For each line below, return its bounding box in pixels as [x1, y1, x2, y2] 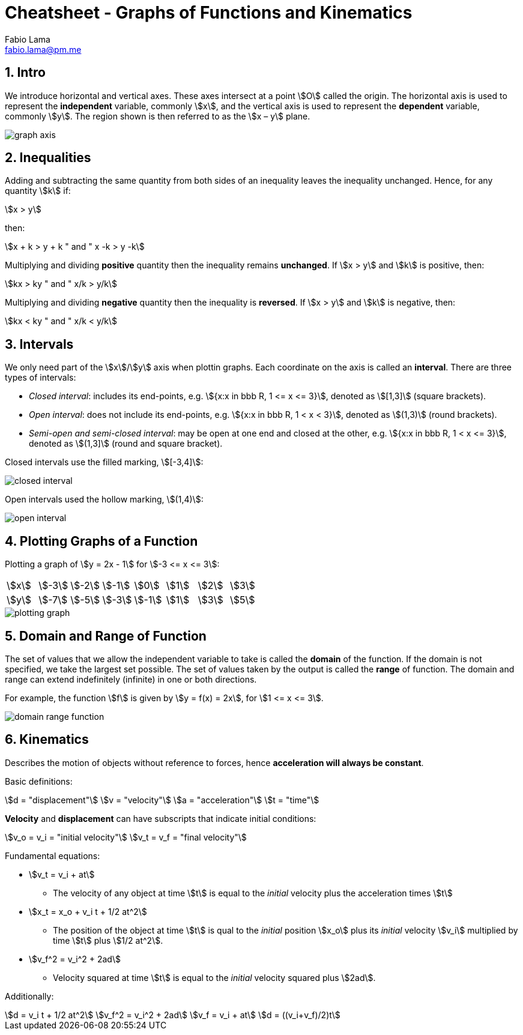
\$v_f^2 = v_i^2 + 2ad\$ [29, 953, 121, 964]
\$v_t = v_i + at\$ [29, 869, 95, 880]
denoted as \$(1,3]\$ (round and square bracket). [29, 438, 223, 449]
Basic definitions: [5, 776, 73, 786]
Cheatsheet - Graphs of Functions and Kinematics [5, 2, 413, 23]
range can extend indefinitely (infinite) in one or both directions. [5, 674, 257, 684]
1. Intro [5, 65, 46, 80]
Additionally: [5, 991, 54, 1001]
